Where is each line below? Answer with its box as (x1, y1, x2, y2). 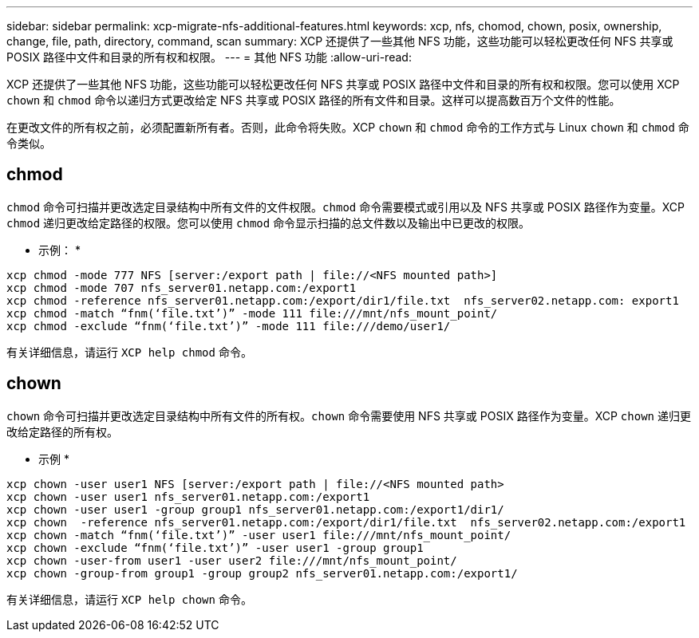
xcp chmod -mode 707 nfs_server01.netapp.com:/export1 (6, 281, 357, 294)
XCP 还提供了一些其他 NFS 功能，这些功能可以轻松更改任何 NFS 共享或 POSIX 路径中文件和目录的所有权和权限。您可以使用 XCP (6, 77, 680, 91)
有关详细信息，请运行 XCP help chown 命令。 (6, 592, 252, 606)
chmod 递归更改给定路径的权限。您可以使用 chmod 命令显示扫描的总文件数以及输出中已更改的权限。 (6, 215, 531, 230)
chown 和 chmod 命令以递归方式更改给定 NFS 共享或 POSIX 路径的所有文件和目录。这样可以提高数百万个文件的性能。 (6, 93, 621, 107)
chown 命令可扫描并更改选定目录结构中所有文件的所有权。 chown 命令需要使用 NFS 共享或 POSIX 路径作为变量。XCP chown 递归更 (6, 408, 691, 423)
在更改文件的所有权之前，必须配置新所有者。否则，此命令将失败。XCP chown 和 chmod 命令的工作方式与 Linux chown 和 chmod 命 (6, 120, 689, 134)
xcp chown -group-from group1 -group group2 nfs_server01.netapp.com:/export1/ (6, 566, 518, 580)
